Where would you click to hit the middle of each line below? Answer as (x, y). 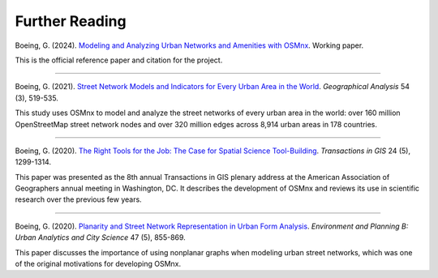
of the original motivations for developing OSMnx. (98, 264)
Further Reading (71, 21)
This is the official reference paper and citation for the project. (119, 60)
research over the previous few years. (78, 199)
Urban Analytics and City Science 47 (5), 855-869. (100, 237)
